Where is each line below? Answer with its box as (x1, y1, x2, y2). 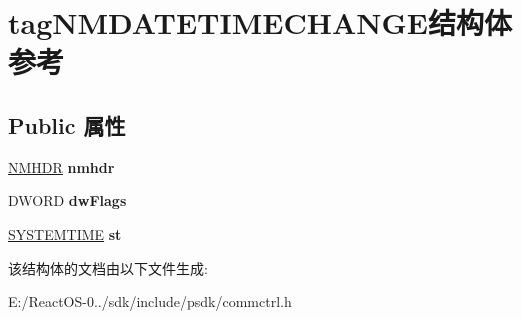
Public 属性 (8, 109, 126, 140)
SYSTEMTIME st (8, 223, 122, 244)
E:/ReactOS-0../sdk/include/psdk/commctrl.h (8, 291, 292, 312)
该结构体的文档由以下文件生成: (8, 257, 208, 278)
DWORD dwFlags (8, 190, 127, 211)
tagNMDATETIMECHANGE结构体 (8, 2, 512, 43)
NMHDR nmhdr (8, 156, 115, 177)
